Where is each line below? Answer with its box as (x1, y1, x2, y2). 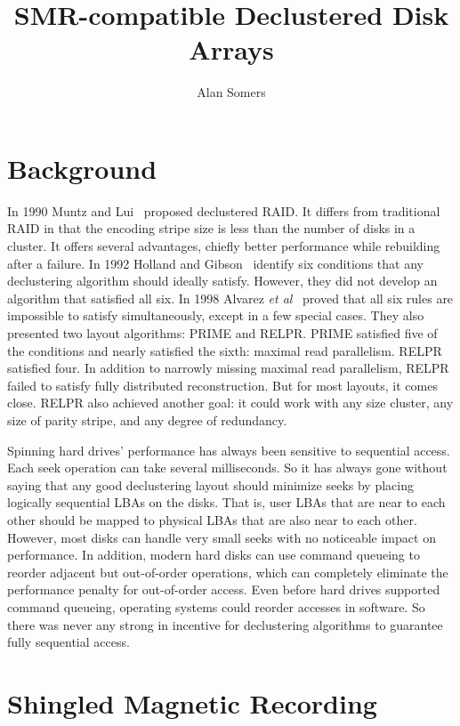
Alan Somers (197, 83, 266, 101)
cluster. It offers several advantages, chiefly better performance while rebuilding (7, 237, 440, 255)
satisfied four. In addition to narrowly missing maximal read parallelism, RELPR (7, 359, 449, 377)
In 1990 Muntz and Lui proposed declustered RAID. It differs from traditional (7, 201, 440, 220)
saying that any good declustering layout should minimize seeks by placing (7, 475, 414, 494)
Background (7, 149, 157, 186)
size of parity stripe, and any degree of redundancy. (7, 410, 287, 429)
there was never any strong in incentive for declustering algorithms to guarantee (7, 615, 443, 633)
